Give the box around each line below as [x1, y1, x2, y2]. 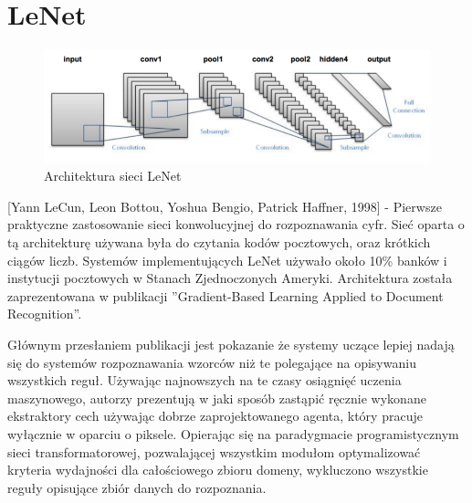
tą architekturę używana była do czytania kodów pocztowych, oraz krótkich [7, 233, 431, 252]
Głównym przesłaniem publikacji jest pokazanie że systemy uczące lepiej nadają [7, 335, 455, 354]
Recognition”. [7, 304, 82, 323]
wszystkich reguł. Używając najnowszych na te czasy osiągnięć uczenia [7, 371, 402, 390]
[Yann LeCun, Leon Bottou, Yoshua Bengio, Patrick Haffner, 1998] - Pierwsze [7, 196, 442, 215]
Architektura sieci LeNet [44, 166, 182, 185]
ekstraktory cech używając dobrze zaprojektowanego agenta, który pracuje [7, 406, 423, 425]
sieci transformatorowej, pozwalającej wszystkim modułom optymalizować [7, 442, 421, 461]
